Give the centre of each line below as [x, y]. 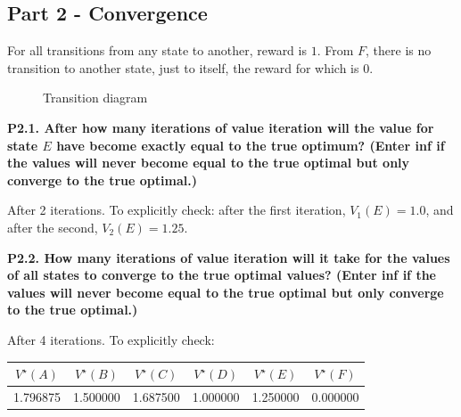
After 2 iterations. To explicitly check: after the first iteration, [177, 210]
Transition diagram [95, 98]
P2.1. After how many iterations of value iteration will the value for [221, 127]
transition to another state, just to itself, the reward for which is [183, 67]
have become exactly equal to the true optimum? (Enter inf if [251, 145]
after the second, [53, 227]
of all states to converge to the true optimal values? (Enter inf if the [222, 275]
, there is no [399, 50]
